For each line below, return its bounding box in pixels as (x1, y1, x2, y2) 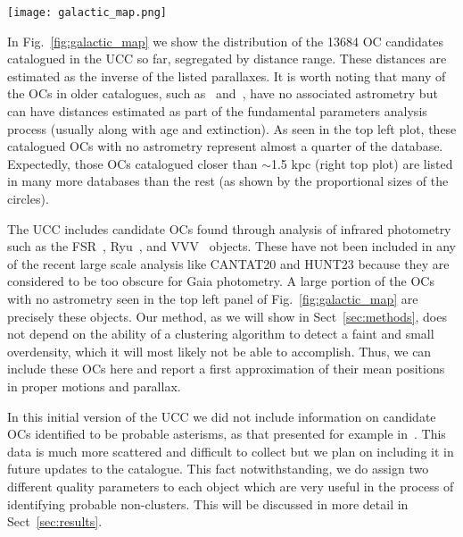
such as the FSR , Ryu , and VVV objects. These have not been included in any (7, 237, 456, 256)
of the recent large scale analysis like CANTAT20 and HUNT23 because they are (7, 254, 450, 273)
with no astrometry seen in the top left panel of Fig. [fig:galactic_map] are (7, 289, 418, 307)
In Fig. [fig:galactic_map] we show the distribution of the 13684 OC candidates (7, 31, 443, 50)
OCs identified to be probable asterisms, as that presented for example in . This (7, 424, 446, 443)
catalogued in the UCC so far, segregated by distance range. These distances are (7, 49, 447, 68)
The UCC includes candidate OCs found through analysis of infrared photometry (7, 219, 451, 238)
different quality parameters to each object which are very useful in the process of (7, 476, 454, 495)
